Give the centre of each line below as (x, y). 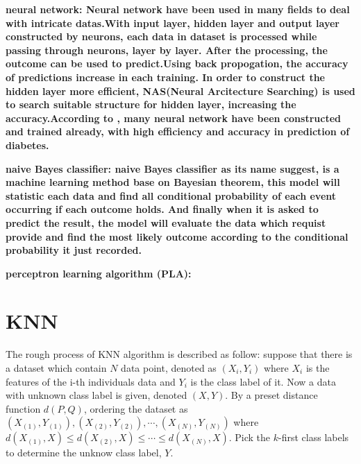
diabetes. (27, 145)
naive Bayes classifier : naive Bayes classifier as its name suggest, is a (173, 168)
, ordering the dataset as (136, 408)
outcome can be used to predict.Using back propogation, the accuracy (177, 63)
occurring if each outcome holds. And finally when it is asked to (162, 209)
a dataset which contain (56, 368)
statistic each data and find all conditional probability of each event (171, 195)
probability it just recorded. (74, 250)
